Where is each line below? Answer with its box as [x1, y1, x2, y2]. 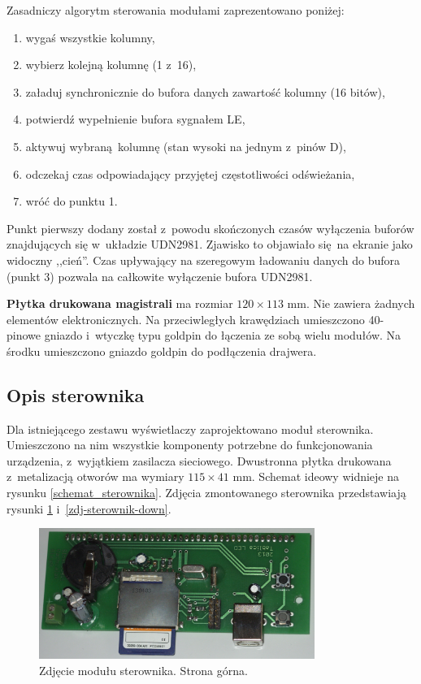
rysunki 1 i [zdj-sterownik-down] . [7, 500, 171, 517]
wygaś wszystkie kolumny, [25, 28, 155, 45]
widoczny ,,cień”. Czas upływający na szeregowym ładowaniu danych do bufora [7, 251, 401, 268]
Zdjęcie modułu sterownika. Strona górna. [39, 661, 248, 678]
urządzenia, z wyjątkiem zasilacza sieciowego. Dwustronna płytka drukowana [7, 452, 392, 469]
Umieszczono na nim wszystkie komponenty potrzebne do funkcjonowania [7, 436, 373, 453]
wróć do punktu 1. [25, 193, 118, 210]
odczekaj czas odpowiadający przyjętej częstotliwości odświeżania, [25, 165, 355, 182]
